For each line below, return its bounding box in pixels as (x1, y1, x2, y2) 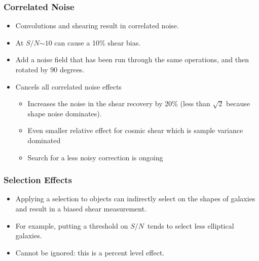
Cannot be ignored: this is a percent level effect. (15, 247, 165, 257)
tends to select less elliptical (147, 220, 234, 231)
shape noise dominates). (27, 108, 102, 118)
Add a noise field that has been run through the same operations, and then (15, 54, 249, 65)
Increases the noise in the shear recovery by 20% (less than (27, 98, 210, 109)
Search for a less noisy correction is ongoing (27, 152, 163, 162)
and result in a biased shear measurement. (15, 203, 147, 213)
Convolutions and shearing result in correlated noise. (15, 20, 179, 31)
